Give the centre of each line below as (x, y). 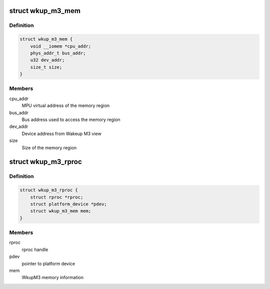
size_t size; (46, 67)
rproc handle (35, 249)
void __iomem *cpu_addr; (61, 46)
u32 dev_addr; (47, 60)
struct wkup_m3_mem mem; (61, 211)
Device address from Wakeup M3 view (62, 133)
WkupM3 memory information (53, 277)
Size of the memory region (49, 147)
